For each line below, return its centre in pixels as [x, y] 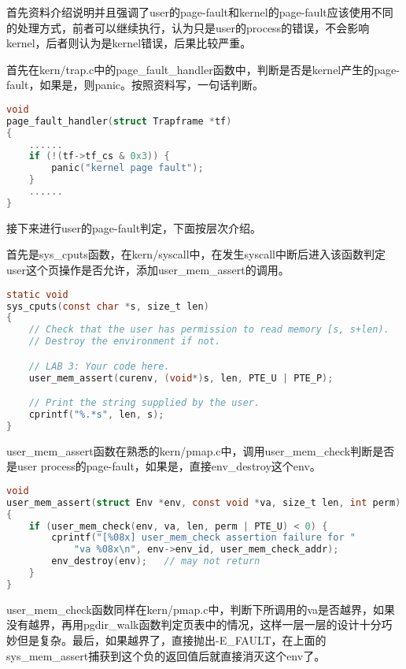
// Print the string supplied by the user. [144, 403]
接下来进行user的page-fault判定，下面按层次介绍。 [134, 227]
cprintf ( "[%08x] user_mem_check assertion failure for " [203, 538]
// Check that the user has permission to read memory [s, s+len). [209, 330]
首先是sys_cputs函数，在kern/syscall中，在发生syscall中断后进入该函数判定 [196, 254]
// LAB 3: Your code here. [99, 366]
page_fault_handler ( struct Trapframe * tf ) [119, 121]
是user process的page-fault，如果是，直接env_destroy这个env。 [164, 466]
